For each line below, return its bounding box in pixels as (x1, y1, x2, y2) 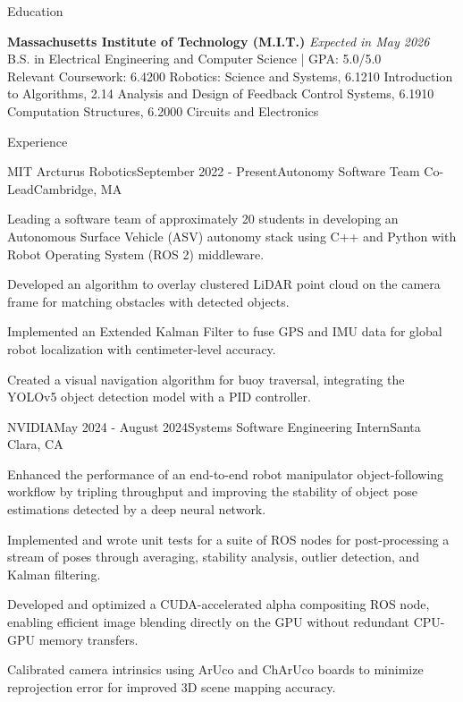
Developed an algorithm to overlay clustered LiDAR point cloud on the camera (7, 275, 441, 293)
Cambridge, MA (33, 179, 122, 198)
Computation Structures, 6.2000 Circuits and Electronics (7, 101, 319, 120)
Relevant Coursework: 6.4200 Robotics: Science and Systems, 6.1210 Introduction (7, 66, 453, 85)
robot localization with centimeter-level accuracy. (7, 339, 276, 358)
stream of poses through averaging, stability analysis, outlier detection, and (7, 547, 420, 566)
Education (7, 2, 63, 20)
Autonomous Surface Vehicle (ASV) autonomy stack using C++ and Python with (7, 226, 457, 245)
